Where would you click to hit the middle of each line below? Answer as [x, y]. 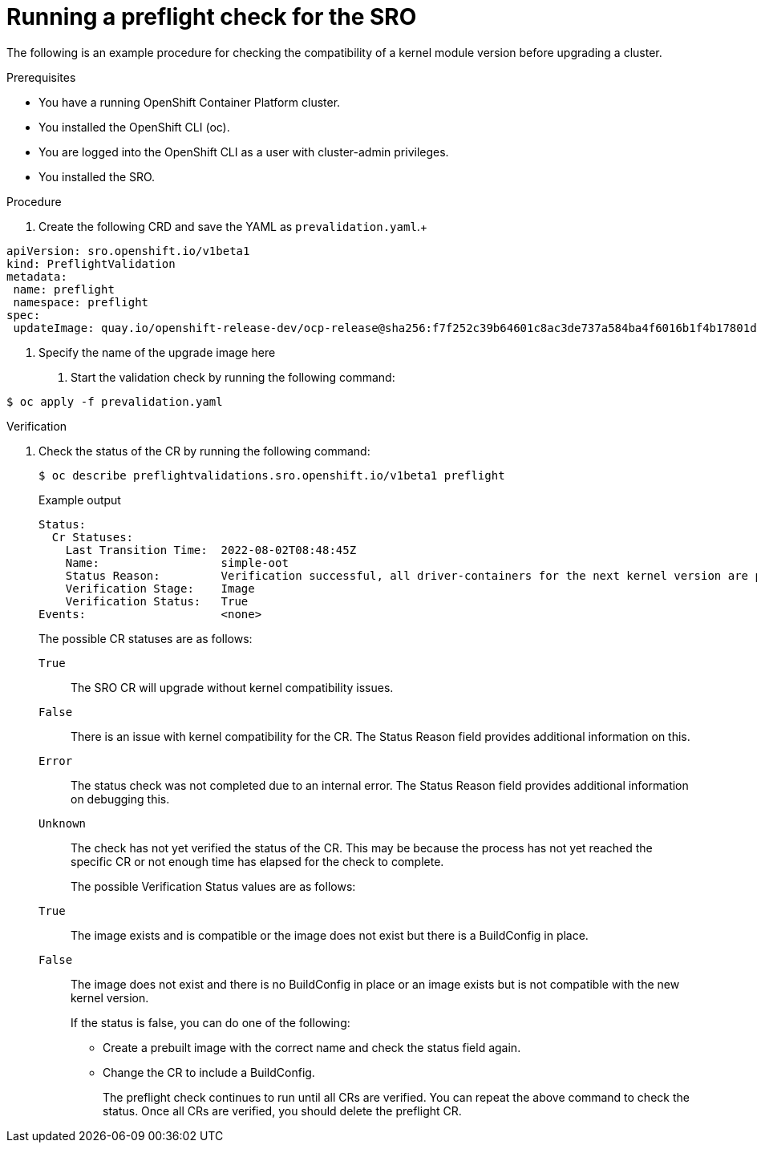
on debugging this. [120, 799]
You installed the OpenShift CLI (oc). [134, 127]
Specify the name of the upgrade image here [157, 352]
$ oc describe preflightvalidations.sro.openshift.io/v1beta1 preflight [272, 475]
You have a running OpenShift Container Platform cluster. [190, 102]
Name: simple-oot [177, 562]
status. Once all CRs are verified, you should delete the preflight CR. [282, 1111]
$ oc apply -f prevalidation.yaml [115, 401]
